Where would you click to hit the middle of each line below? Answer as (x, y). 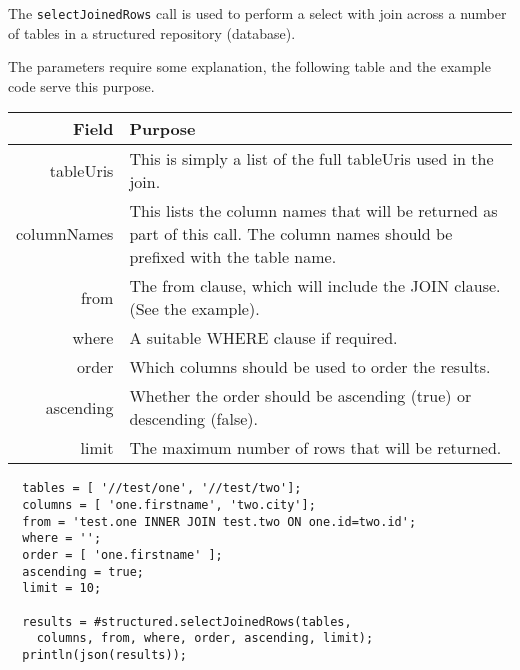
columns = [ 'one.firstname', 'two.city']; (169, 505)
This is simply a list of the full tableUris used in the (311, 159)
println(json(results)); (104, 655)
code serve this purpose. (81, 85)
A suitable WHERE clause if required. (263, 338)
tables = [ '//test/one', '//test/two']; (162, 488)
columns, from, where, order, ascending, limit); (205, 638)
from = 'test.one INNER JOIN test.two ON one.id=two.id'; (219, 521)
